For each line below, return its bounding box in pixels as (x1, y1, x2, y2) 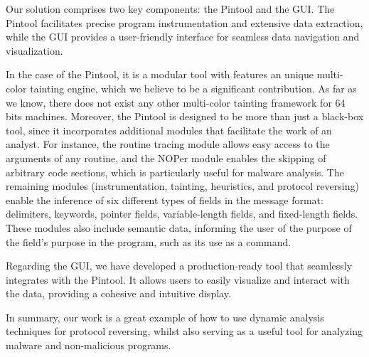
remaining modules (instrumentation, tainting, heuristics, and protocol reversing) (6, 178, 359, 193)
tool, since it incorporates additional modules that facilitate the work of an (6, 122, 332, 137)
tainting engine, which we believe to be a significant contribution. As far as (30, 80, 357, 95)
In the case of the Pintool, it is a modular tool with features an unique (6, 67, 314, 82)
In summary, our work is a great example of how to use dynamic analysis (6, 309, 324, 324)
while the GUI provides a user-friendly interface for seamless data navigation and (6, 29, 360, 44)
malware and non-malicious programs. (6, 338, 171, 353)
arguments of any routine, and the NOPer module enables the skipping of (6, 150, 326, 165)
